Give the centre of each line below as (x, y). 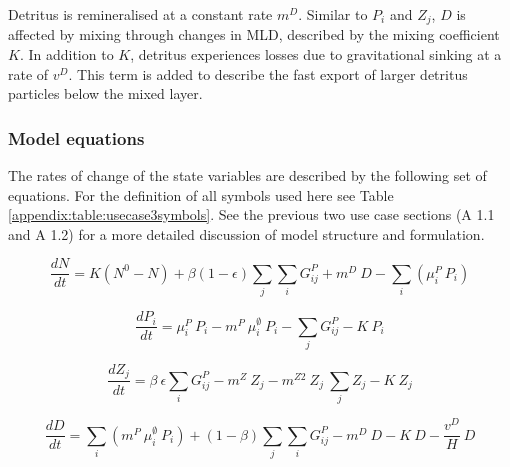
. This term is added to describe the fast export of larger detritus (268, 73)
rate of (28, 73)
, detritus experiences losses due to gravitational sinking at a (316, 54)
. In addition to (66, 54)
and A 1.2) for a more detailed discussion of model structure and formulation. (246, 233)
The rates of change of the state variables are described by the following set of (247, 175)
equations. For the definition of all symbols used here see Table (201, 194)
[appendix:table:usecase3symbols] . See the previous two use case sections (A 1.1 (251, 214)
